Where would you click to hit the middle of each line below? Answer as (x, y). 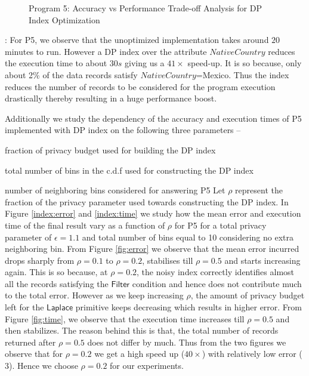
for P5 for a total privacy (220, 225)
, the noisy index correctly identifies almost (216, 272)
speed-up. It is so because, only (245, 63)
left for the (24, 307)
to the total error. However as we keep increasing (94, 295)
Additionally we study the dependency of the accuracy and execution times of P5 (153, 118)
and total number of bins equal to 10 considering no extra (188, 237)
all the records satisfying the (57, 283)
